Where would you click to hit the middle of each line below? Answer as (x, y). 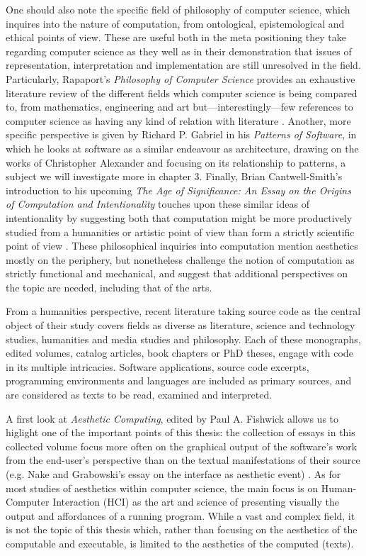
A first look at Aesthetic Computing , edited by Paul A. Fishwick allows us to (172, 418)
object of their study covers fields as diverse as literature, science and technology (181, 325)
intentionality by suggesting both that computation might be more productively (179, 217)
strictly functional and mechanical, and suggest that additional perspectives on (177, 273)
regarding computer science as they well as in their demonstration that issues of (179, 51)
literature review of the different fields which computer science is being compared (182, 93)
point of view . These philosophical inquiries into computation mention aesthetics (182, 246)
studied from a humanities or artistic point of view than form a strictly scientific (180, 232)
